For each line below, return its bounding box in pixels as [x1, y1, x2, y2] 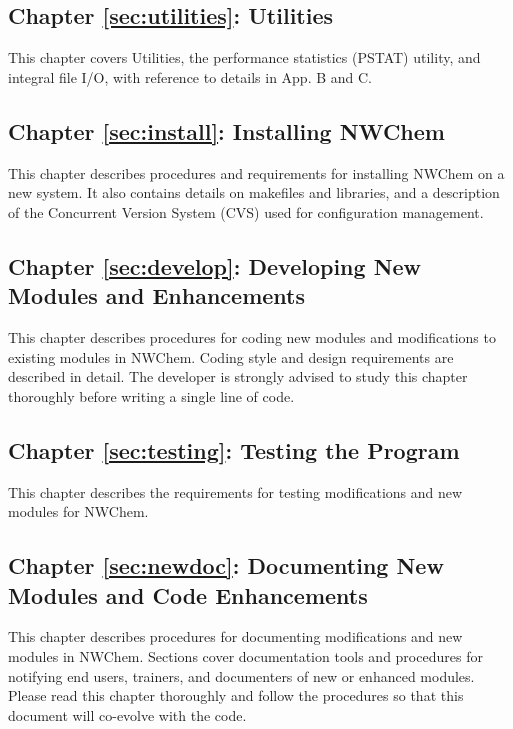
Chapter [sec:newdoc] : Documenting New [8, 550, 444, 581]
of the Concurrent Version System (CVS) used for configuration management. [8, 201, 484, 222]
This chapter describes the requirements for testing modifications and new [8, 481, 463, 502]
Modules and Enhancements [8, 280, 306, 311]
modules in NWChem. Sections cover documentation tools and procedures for [8, 645, 483, 666]
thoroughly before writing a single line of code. [8, 385, 295, 406]
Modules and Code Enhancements [8, 579, 368, 610]
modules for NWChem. [8, 501, 149, 522]
